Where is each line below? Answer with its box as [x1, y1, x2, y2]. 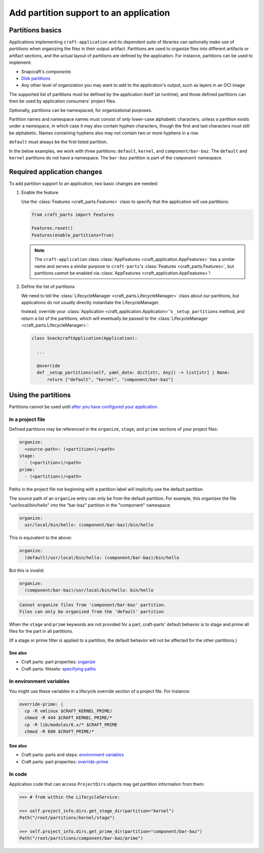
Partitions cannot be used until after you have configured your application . [9, 404, 159, 410]
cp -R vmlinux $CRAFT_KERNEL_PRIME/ [24, 708, 112, 714]
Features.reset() [31, 226, 73, 231]
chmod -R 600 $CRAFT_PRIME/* [24, 729, 95, 734]
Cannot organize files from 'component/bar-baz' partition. [19, 602, 167, 608]
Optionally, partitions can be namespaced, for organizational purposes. [9, 107, 153, 113]
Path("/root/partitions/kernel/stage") [19, 815, 115, 820]
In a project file [9, 416, 45, 423]
